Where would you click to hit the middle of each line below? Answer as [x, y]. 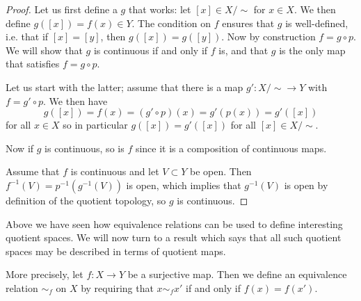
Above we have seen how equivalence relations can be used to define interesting [174, 223]
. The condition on [171, 23]
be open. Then [220, 171]
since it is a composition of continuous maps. [231, 148]
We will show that [44, 50]
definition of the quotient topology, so [86, 200]
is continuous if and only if [151, 50]
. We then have [75, 100]
